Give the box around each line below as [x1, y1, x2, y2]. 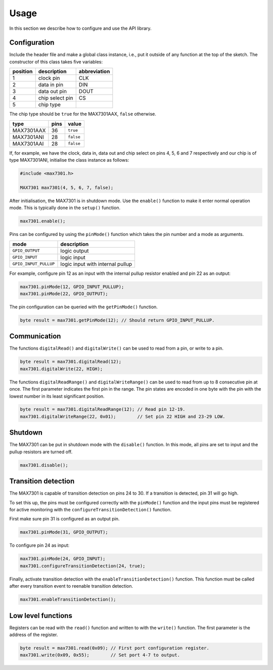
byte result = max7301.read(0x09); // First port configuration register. [20, 645, 210, 651]
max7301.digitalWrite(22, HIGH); [20, 366, 103, 371]
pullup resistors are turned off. [9, 449, 73, 455]
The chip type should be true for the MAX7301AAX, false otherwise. [9, 111, 156, 117]
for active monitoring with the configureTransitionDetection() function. [9, 507, 172, 513]
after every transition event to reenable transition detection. [9, 583, 133, 589]
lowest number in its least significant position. [9, 393, 105, 399]
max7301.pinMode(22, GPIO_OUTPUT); [20, 291, 108, 297]
